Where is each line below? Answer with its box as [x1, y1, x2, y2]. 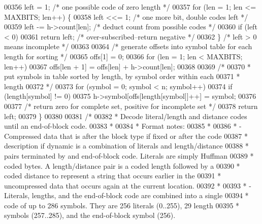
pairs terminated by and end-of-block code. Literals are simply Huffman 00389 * [4, 150, 254, 161]
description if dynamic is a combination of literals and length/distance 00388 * [4, 140, 249, 151]
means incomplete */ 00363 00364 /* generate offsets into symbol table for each [4, 41, 252, 52]
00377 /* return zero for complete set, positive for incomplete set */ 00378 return [4, 100, 258, 111]
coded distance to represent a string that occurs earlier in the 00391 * [4, 170, 221, 181]
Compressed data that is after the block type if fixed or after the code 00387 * [4, 130, 248, 141]
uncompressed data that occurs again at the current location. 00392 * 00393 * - [4, 180, 251, 191]
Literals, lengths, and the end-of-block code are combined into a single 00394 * [4, 190, 249, 201]
